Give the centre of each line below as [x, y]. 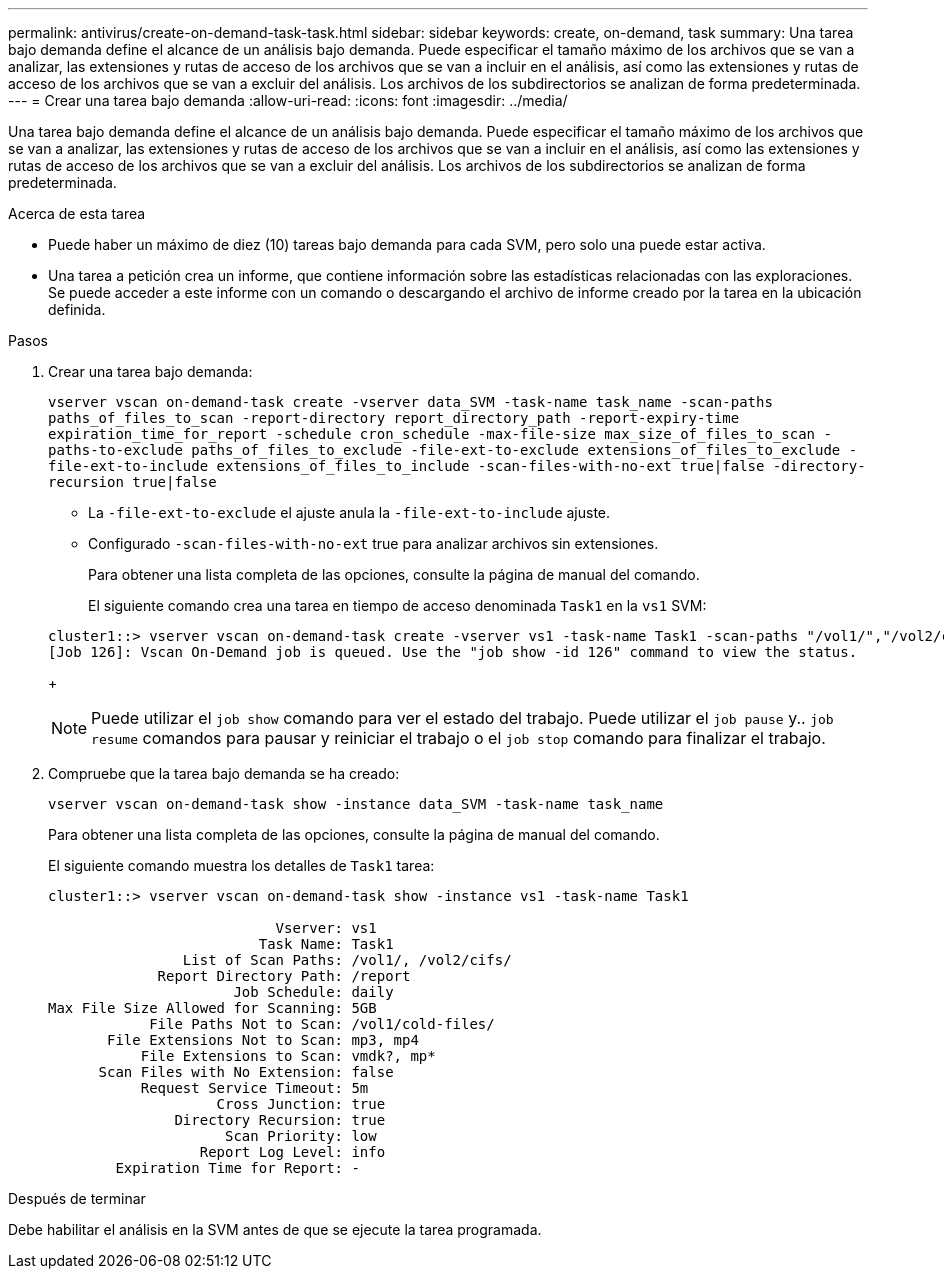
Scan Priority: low [301, 1136]
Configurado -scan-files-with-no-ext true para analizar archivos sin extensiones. [373, 543]
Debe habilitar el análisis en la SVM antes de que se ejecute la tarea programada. [275, 1229]
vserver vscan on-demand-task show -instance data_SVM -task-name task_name [356, 804]
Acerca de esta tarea [77, 213]
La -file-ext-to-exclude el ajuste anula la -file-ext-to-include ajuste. [349, 512]
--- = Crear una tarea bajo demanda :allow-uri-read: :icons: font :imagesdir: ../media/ [288, 100]
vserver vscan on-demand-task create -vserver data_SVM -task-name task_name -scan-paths [410, 402]
